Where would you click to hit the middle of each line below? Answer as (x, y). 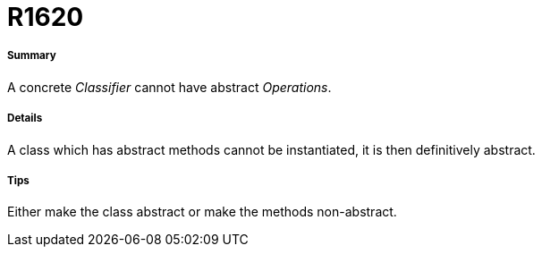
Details (25, 119)
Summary (32, 56)
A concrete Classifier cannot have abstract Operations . (169, 87)
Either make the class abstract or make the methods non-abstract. (202, 212)
